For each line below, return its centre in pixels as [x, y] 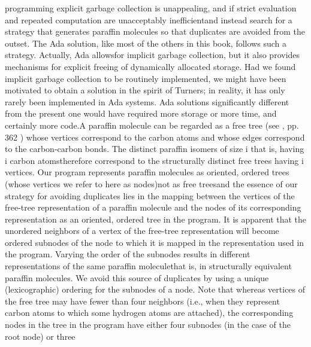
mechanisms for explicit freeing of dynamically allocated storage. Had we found [150, 66]
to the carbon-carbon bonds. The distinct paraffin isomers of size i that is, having [155, 149]
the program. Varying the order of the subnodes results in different [128, 254]
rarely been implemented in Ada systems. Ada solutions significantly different [147, 101]
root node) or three [40, 336]
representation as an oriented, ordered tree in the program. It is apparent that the [156, 219]
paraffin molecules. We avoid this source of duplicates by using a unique [137, 277]
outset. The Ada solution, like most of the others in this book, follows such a [146, 43]
